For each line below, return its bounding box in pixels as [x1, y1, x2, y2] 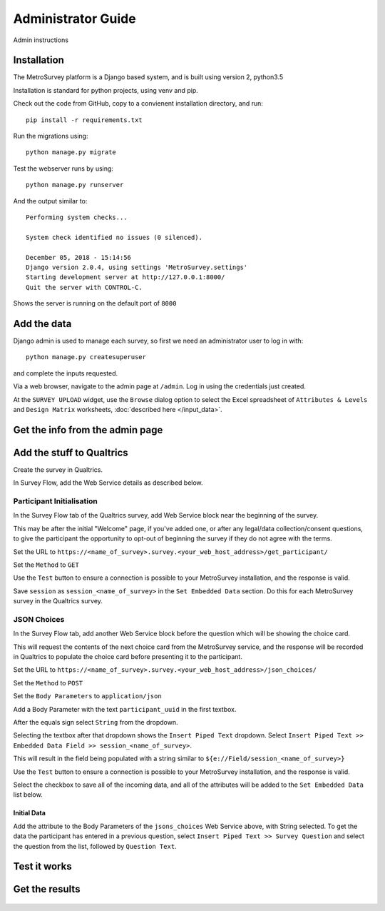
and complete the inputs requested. [13, 368, 118, 378]
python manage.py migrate [26, 149, 117, 156]
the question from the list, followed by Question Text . [13, 842, 178, 850]
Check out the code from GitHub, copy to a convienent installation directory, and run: [13, 99, 264, 108]
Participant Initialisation [13, 496, 98, 506]
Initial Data [13, 809, 46, 817]
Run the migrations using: [13, 132, 88, 141]
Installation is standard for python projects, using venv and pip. [13, 86, 199, 94]
